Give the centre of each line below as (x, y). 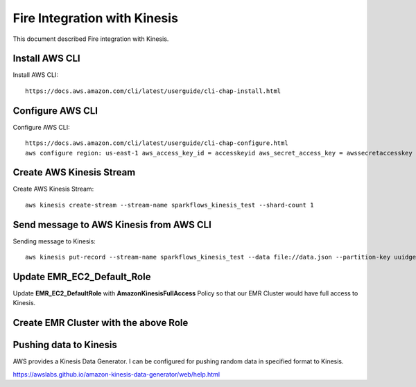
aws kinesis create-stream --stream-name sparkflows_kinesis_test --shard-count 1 (170, 205)
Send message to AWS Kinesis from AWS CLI (112, 224)
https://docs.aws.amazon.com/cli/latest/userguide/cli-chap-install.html (153, 91)
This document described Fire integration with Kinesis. (91, 39)
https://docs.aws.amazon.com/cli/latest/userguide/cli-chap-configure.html (157, 143)
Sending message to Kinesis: (54, 241)
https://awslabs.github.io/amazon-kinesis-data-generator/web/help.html (116, 374)
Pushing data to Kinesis (65, 345)
